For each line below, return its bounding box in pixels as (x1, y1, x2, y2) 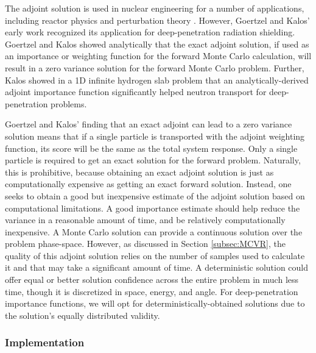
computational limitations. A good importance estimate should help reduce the (5, 201, 300, 214)
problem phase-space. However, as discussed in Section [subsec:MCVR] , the (5, 237, 286, 250)
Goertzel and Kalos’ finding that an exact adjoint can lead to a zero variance (5, 118, 292, 130)
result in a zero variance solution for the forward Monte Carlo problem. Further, (5, 61, 304, 74)
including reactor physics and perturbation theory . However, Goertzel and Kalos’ (5, 13, 310, 26)
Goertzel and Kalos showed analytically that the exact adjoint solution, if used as (5, 37, 309, 50)
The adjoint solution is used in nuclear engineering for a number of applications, (5, 2, 304, 14)
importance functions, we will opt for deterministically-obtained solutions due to (5, 297, 305, 310)
